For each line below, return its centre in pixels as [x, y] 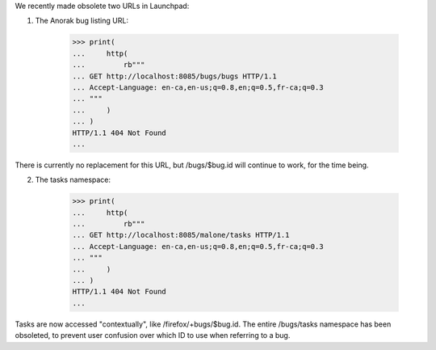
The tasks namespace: [73, 180]
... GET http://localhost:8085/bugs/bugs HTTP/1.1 [175, 76]
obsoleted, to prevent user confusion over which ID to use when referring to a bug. [153, 335]
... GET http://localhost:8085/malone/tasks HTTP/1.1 [181, 235]
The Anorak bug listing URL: [82, 21]
